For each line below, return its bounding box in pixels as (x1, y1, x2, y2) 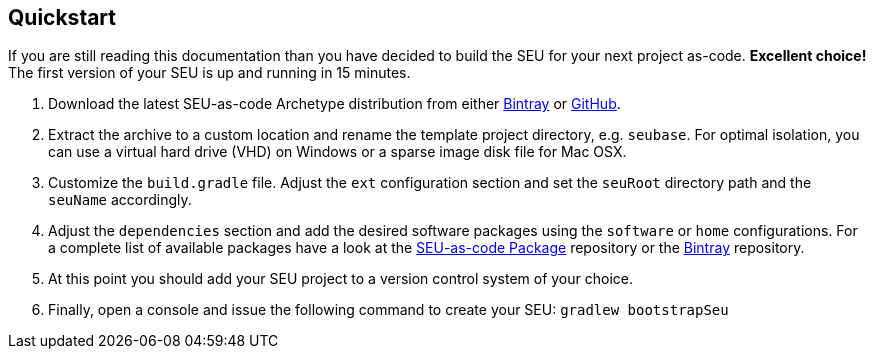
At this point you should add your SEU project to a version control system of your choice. (48, 270, 634, 288)
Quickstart (8, 5, 117, 30)
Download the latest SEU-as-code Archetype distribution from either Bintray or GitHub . (48, 95, 621, 113)
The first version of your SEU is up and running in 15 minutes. (8, 64, 411, 82)
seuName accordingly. (48, 191, 192, 209)
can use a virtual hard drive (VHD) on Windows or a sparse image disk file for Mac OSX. (48, 143, 627, 161)
